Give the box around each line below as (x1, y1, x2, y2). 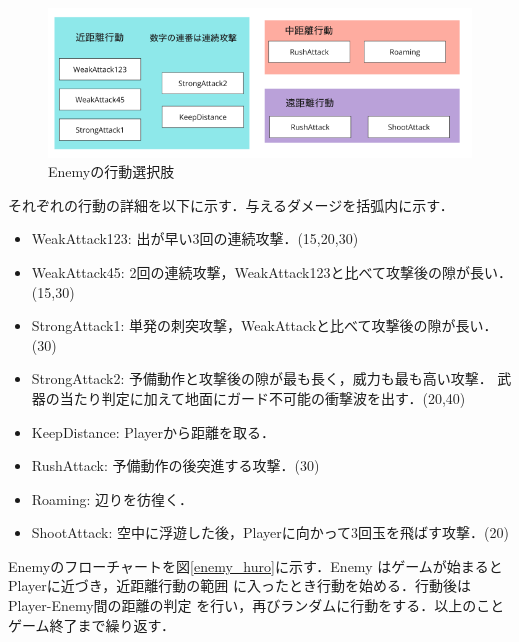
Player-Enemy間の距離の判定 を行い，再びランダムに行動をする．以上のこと (8, 595, 505, 616)
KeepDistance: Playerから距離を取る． (31, 421, 275, 442)
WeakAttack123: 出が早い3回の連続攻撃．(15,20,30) (31, 228, 359, 249)
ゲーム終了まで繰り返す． (8, 614, 176, 635)
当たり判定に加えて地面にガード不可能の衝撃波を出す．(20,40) (59, 387, 466, 408)
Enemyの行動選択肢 (48, 161, 175, 182)
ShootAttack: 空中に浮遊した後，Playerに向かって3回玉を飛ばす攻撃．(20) (31, 522, 509, 543)
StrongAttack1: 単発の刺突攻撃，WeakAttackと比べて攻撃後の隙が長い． (31, 315, 498, 336)
